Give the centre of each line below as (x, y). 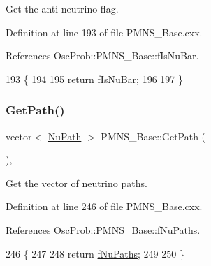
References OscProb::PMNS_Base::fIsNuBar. (102, 56)
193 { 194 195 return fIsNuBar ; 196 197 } (94, 79)
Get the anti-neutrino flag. (62, 8)
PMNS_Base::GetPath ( (153, 136)
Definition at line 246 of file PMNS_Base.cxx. (104, 206)
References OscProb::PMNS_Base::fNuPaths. (103, 229)
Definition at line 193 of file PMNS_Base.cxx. (104, 32)
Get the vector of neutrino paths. (77, 183)
